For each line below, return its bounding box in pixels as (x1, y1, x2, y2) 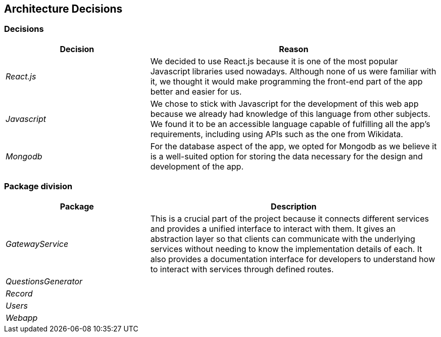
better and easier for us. (150, 86, 242, 97)
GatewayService (6, 238, 69, 249)
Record (6, 288, 33, 299)
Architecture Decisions (4, 3, 123, 15)
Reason (279, 44, 309, 54)
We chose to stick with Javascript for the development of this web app (150, 98, 419, 109)
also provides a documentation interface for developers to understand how (150, 254, 435, 264)
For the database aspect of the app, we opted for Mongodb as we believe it (150, 141, 437, 151)
